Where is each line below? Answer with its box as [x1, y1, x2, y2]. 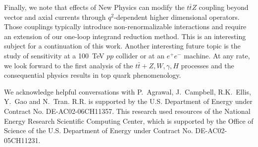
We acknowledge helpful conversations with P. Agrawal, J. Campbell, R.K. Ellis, [4, 86, 251, 97]
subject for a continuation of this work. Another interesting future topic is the [4, 41, 241, 51]
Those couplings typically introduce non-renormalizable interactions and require [4, 21, 247, 32]
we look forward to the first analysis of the [4, 60, 133, 70]
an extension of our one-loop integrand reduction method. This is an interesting [4, 31, 246, 41]
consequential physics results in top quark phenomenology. [4, 70, 181, 80]
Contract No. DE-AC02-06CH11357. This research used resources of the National [4, 105, 251, 116]
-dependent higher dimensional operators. [114, 11, 240, 22]
